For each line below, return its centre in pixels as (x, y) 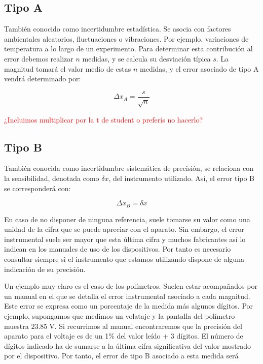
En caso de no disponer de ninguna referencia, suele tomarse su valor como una (127, 219)
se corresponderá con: (37, 188)
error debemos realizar (39, 58)
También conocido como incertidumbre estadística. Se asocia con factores (118, 29)
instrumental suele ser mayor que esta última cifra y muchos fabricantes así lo (125, 239)
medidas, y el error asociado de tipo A (199, 68)
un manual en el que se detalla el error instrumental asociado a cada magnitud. (127, 296)
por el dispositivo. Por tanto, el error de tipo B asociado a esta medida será (121, 356)
